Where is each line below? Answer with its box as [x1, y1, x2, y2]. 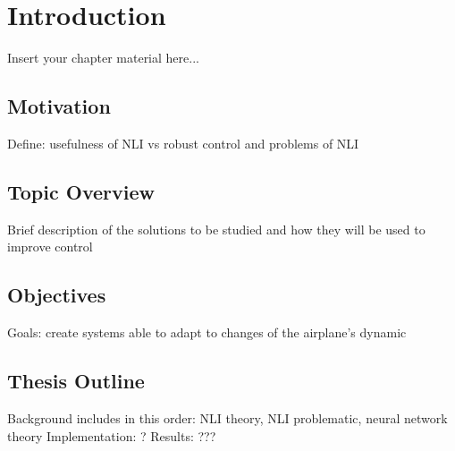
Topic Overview [7, 177, 155, 205]
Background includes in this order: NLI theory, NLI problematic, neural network [7, 408, 448, 427]
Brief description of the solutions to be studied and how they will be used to [7, 219, 426, 238]
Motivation [7, 92, 111, 120]
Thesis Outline [7, 367, 145, 395]
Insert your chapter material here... [7, 48, 199, 67]
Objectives [7, 281, 106, 309]
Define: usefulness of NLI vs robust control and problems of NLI [7, 133, 359, 152]
